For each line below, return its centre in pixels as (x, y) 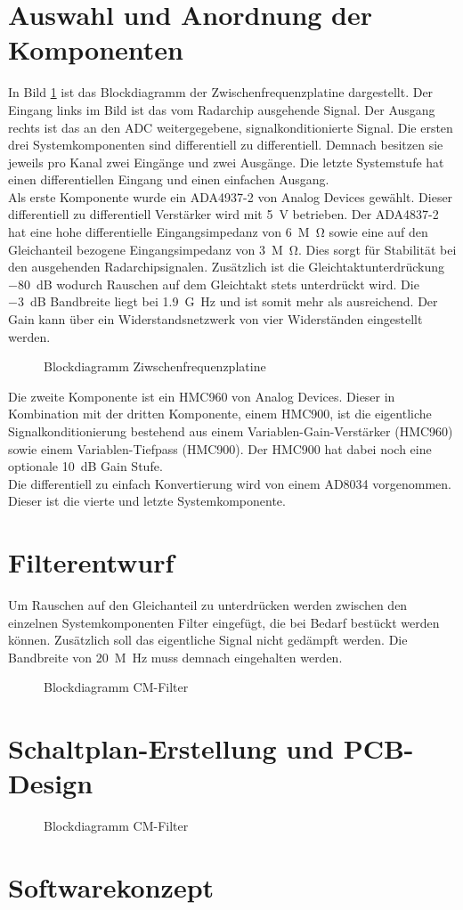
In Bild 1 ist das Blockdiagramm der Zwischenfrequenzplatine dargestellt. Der (221, 92)
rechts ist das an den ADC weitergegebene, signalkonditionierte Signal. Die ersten (231, 127)
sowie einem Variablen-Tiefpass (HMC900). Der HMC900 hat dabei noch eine (220, 448)
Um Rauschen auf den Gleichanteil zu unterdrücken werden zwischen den (208, 605)
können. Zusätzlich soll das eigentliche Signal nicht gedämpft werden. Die (208, 640)
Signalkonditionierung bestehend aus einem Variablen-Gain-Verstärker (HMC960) (231, 431)
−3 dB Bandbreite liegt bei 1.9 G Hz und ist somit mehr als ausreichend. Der (223, 301)
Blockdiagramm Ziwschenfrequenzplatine (155, 366)
